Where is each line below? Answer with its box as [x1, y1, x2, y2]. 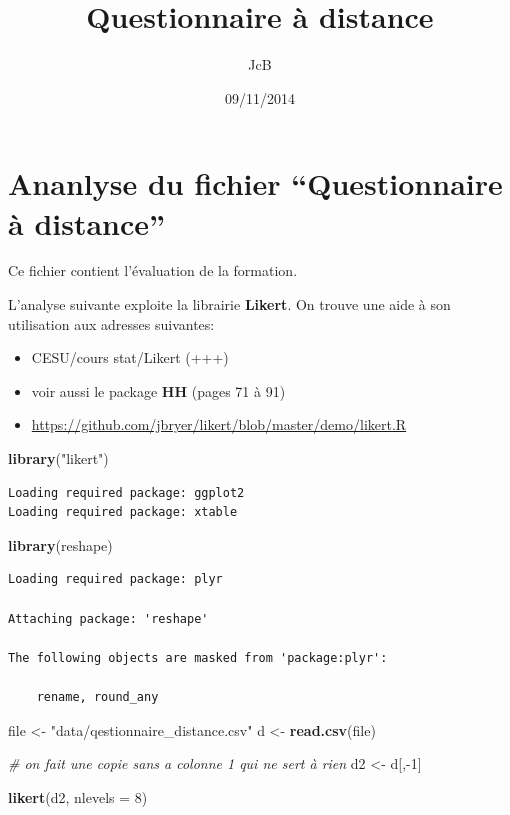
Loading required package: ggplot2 [8, 485, 245, 500]
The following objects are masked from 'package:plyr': [8, 650, 388, 665]
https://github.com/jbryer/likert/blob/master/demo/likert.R [31, 414, 407, 435]
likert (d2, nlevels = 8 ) [8, 786, 148, 807]
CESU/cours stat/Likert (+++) [31, 347, 229, 368]
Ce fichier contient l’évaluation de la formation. [8, 260, 298, 281]
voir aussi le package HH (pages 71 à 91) [31, 380, 286, 401]
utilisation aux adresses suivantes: [8, 313, 215, 334]
